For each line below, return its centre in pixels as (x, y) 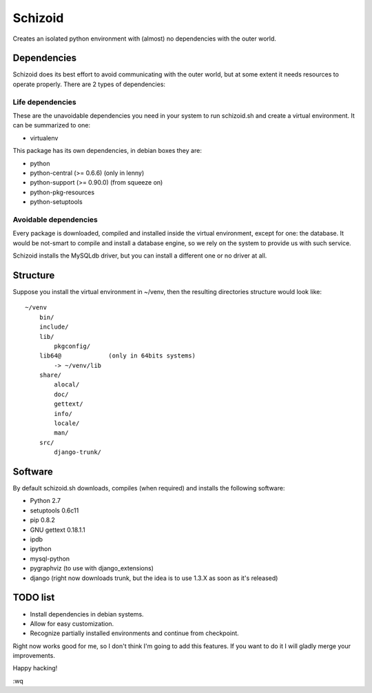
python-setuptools (56, 202)
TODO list (34, 598)
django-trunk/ (78, 452)
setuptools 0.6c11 (54, 510)
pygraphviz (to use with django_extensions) (92, 568)
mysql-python (50, 559)
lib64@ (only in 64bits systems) (117, 356)
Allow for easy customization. (72, 623)
